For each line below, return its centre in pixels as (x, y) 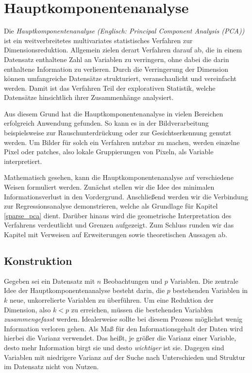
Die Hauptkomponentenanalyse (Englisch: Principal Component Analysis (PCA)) (124, 31)
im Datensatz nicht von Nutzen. (51, 366)
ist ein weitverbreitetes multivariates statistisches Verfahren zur (98, 40)
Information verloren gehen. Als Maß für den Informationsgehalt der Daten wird (124, 328)
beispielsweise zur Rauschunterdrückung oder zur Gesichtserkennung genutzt (118, 133)
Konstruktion (38, 260)
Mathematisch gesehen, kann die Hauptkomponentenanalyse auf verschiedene (119, 177)
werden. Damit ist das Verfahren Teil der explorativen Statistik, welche (110, 88)
